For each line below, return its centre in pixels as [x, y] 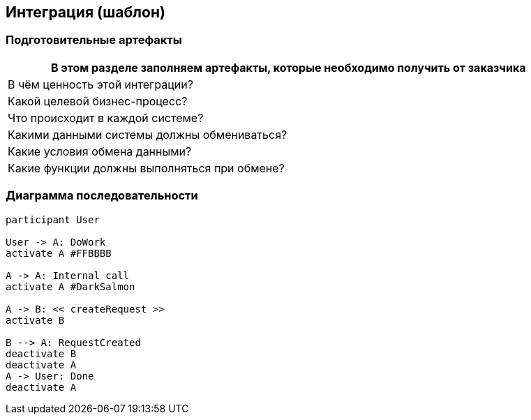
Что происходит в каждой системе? [106, 118]
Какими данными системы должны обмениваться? [148, 134]
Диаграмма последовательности [102, 196]
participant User [53, 219]
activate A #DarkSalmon [70, 286]
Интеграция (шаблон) [85, 12]
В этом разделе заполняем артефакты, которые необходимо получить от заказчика [288, 67]
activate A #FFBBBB [59, 253]
